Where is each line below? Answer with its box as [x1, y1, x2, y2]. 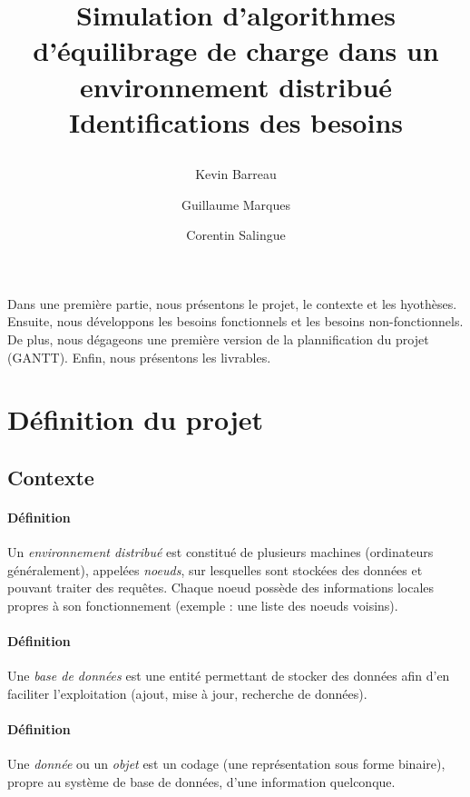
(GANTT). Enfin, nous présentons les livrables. [7, 347, 271, 366]
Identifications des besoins [68, 103, 403, 140]
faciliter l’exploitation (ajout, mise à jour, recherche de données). [7, 683, 367, 702]
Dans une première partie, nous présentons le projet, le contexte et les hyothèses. [7, 294, 457, 313]
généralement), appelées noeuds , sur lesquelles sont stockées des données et [7, 560, 423, 579]
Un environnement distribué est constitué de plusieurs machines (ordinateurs [7, 543, 434, 562]
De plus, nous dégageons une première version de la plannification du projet [7, 329, 429, 348]
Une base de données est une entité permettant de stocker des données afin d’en [7, 666, 450, 685]
